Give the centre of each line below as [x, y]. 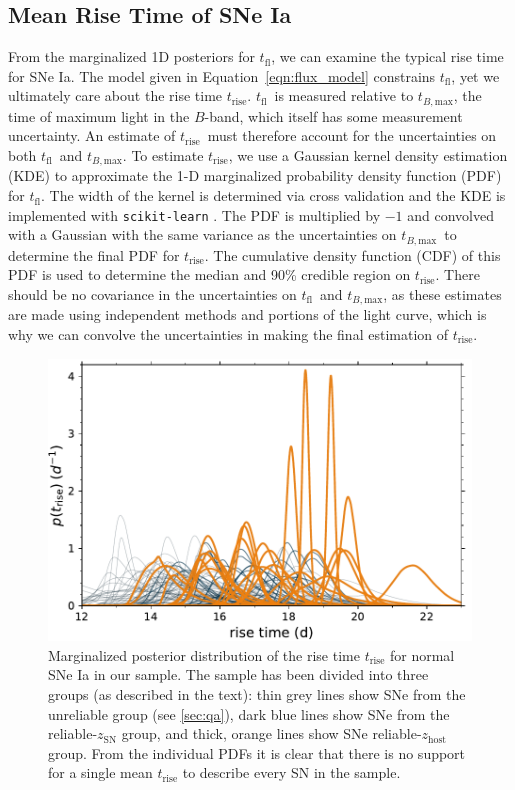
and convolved [450, 214]
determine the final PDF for [94, 254]
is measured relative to [344, 95]
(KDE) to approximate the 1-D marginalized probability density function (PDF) [255, 175]
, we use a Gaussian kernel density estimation [368, 155]
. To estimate [163, 155]
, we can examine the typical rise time [387, 56]
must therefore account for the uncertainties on [352, 135]
